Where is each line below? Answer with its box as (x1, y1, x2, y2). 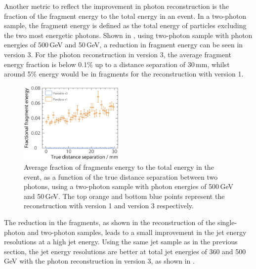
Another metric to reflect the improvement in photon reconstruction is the (4, 1, 229, 11)
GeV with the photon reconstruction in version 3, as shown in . (4, 256, 195, 266)
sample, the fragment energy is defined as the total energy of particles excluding (4, 20, 247, 31)
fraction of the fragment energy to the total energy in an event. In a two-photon (4, 10, 247, 21)
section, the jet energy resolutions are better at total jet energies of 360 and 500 (4, 246, 246, 256)
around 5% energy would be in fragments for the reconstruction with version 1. (4, 69, 244, 79)
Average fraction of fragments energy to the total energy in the (24, 162, 214, 172)
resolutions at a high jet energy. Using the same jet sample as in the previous (4, 236, 238, 247)
